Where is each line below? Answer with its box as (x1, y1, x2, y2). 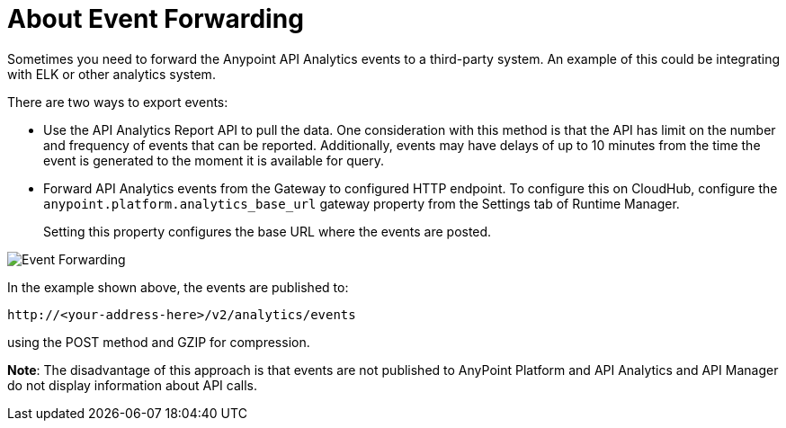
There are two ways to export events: (7, 94, 228, 110)
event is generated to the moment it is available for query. (43, 152, 384, 168)
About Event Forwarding (7, 4, 304, 34)
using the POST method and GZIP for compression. (7, 334, 310, 350)
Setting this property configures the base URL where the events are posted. (43, 223, 492, 239)
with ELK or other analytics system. (7, 66, 216, 82)
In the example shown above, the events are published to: (7, 279, 349, 295)
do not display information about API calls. (7, 377, 258, 393)
